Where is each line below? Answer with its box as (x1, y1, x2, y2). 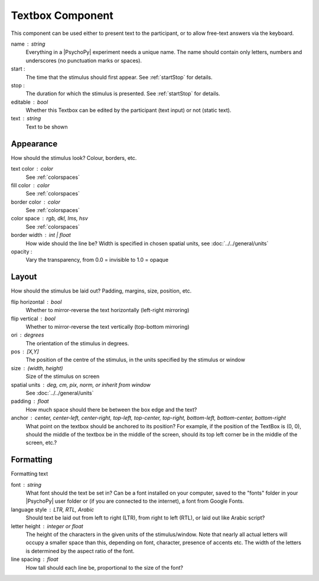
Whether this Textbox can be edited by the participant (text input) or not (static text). (25, 107, 232, 114)
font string (11, 481, 41, 488)
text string (11, 115, 41, 122)
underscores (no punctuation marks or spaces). (25, 57, 142, 64)
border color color (11, 198, 60, 206)
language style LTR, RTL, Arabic (11, 506, 95, 513)
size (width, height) (11, 364, 63, 371)
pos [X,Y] (11, 348, 40, 355)
